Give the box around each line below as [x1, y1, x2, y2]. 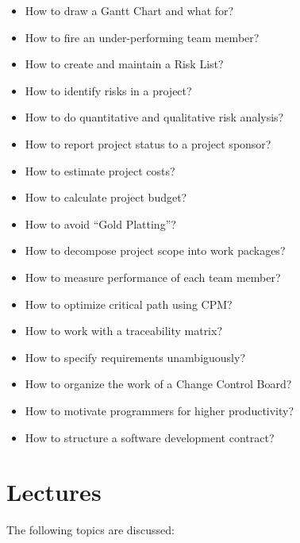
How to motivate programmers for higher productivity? [25, 402, 294, 418]
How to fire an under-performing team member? [25, 29, 260, 45]
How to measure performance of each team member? [25, 268, 281, 285]
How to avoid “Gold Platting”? [25, 215, 176, 232]
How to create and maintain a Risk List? [25, 56, 224, 72]
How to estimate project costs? [25, 162, 175, 179]
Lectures [6, 476, 102, 508]
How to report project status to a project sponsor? [25, 135, 271, 152]
